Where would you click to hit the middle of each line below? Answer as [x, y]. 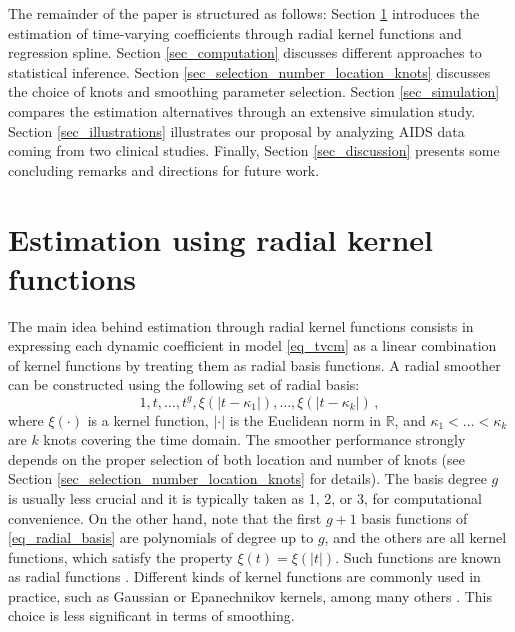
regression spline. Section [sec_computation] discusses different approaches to [245, 52]
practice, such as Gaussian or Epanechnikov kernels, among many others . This [250, 595]
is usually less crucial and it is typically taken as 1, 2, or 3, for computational [245, 497]
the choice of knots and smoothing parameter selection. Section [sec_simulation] [254, 91]
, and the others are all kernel [415, 537]
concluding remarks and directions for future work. [164, 169]
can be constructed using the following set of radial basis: [184, 384]
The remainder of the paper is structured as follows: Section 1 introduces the [244, 13]
